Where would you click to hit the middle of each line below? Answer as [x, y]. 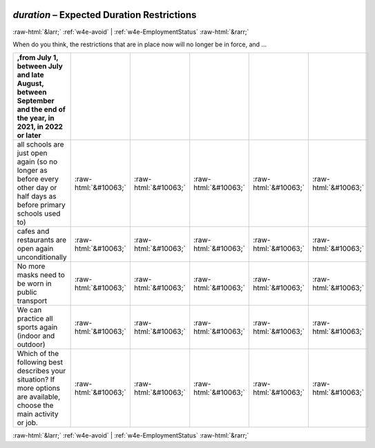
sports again [37, 327]
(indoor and [36, 336]
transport [32, 301]
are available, [39, 397]
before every [38, 179]
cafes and [33, 232]
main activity [38, 414]
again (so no [37, 162]
